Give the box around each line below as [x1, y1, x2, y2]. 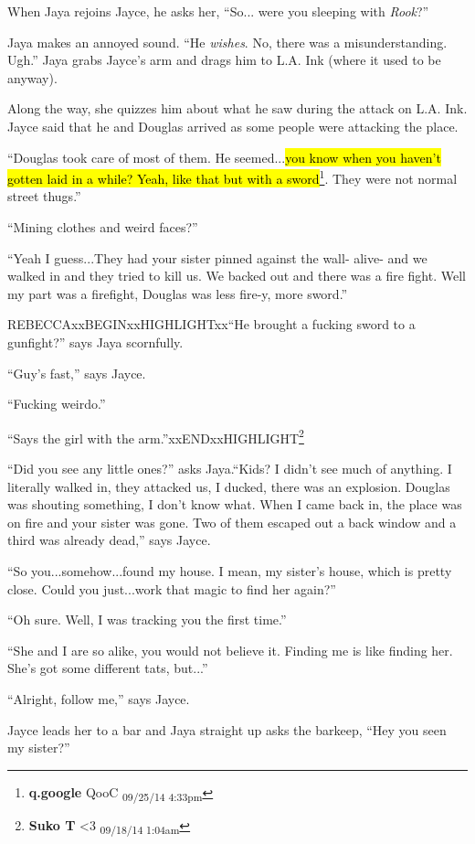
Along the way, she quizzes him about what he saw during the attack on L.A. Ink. [7, 99, 468, 118]
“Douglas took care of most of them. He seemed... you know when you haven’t [7, 147, 441, 166]
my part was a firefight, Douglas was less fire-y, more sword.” [7, 283, 348, 303]
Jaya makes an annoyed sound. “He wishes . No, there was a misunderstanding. [7, 32, 448, 51]
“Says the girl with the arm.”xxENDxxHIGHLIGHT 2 [7, 425, 304, 447]
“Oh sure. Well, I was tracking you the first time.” [7, 610, 287, 629]
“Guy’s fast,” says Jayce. [7, 363, 146, 382]
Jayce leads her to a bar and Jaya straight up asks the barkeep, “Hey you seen [7, 720, 447, 739]
